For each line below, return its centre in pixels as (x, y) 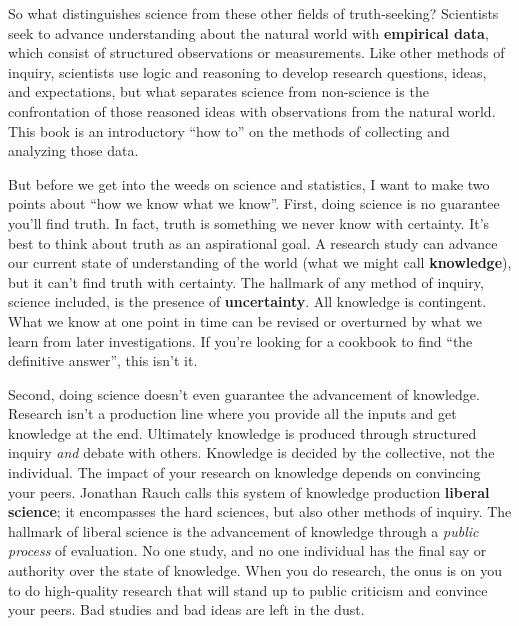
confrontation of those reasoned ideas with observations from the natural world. (252, 110)
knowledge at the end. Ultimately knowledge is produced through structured (242, 432)
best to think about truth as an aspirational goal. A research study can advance (253, 242)
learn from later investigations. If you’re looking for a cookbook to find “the (240, 340)
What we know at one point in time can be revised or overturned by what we (245, 320)
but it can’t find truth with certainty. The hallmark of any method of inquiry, (246, 281)
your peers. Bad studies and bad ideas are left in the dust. (186, 609)
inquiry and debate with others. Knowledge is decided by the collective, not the (251, 452)
